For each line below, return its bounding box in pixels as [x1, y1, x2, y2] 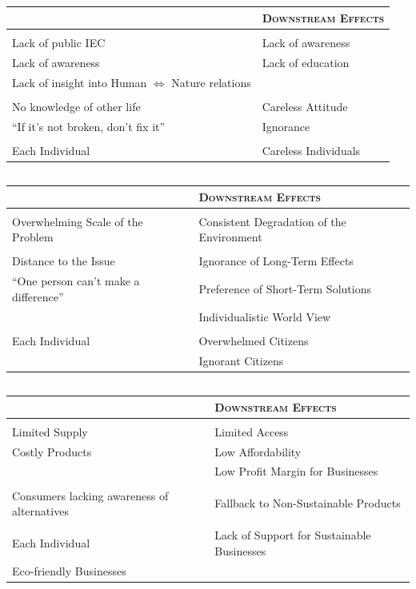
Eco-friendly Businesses [12, 562, 126, 579]
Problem [12, 229, 54, 245]
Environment [198, 229, 262, 245]
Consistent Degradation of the [198, 213, 346, 229]
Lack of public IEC [12, 34, 106, 50]
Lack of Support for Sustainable [214, 527, 371, 543]
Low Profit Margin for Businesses [214, 463, 378, 480]
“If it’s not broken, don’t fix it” [12, 117, 166, 134]
